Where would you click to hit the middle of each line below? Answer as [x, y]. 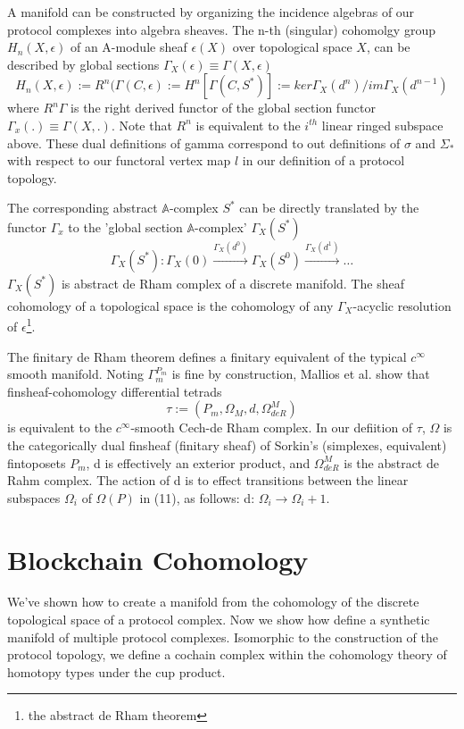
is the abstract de [391, 462]
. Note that [141, 125]
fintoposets [37, 462]
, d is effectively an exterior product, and [198, 462]
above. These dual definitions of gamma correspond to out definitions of [204, 142]
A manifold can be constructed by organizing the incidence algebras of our [211, 12]
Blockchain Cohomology [158, 559]
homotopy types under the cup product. [116, 671]
